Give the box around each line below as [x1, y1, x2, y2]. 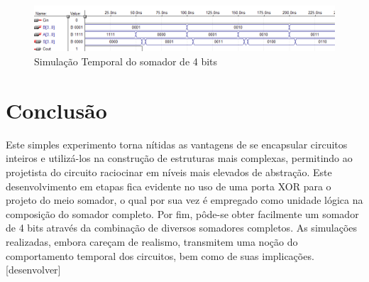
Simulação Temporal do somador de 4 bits [34, 54, 218, 69]
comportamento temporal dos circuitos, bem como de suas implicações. [6, 248, 314, 263]
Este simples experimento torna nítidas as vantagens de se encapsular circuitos [6, 136, 348, 151]
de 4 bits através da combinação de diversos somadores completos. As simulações [6, 220, 358, 235]
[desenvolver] [6, 262, 61, 277]
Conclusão [6, 95, 107, 124]
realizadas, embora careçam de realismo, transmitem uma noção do [6, 234, 298, 249]
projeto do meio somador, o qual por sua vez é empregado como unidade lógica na [6, 192, 363, 207]
